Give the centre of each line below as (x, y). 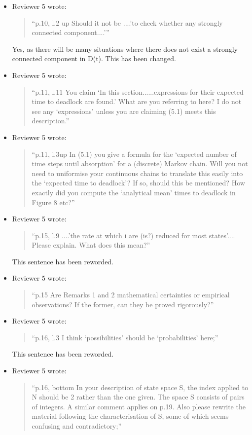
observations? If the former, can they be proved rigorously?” (123, 304)
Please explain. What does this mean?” (91, 245)
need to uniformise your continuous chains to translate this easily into (137, 173)
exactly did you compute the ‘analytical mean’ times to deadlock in (134, 192)
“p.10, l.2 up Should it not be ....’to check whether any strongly (127, 22)
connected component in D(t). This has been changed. (94, 58)
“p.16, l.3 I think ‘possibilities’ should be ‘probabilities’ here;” (125, 337)
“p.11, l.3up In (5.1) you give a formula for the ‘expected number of (134, 154)
